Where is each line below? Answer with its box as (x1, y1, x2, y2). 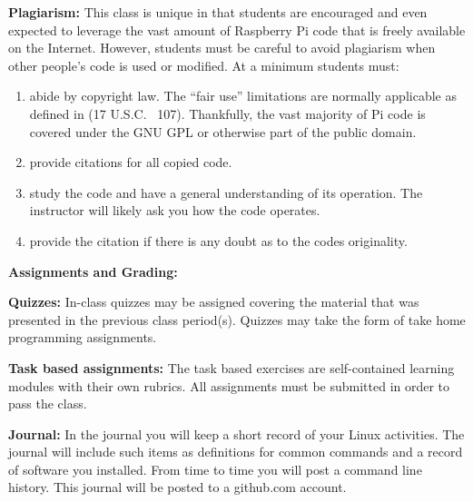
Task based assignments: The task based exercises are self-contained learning (8, 358, 455, 377)
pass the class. (8, 394, 87, 413)
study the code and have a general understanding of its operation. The (29, 182, 423, 202)
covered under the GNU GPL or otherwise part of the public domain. (29, 122, 417, 141)
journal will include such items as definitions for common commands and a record (8, 442, 463, 461)
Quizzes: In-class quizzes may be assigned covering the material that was (8, 292, 419, 311)
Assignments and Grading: (8, 261, 178, 281)
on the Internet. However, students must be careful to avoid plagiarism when (8, 38, 436, 57)
